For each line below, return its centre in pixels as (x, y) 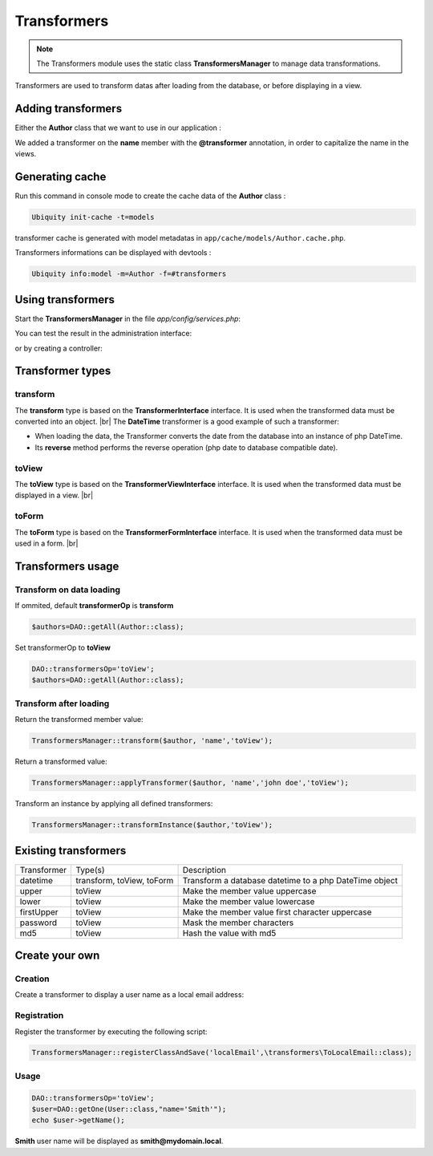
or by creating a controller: (59, 348)
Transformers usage (67, 566)
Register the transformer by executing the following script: (111, 1032)
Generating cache (61, 176)
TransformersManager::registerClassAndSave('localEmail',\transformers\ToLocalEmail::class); (222, 1053)
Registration (39, 1016)
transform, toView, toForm (125, 880)
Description (204, 870)
